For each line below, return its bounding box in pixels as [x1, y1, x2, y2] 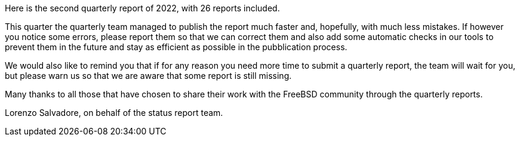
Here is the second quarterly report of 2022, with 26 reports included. [5, 3, 280, 13]
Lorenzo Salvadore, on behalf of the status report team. [5, 108, 223, 118]
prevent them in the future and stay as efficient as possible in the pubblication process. [5, 42, 347, 52]
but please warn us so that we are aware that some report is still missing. [5, 70, 292, 81]
